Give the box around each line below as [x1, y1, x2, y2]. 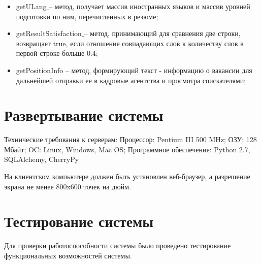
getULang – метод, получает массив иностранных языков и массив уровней [16, 1, 250, 11]
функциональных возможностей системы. [4, 250, 132, 260]
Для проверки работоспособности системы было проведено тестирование [4, 240, 231, 251]
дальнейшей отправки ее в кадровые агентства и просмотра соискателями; [16, 75, 246, 85]
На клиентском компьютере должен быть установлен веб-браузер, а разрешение [4, 171, 250, 182]
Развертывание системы [4, 105, 164, 125]
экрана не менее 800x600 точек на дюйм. [4, 181, 131, 191]
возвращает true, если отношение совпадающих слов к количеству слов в [16, 38, 244, 48]
